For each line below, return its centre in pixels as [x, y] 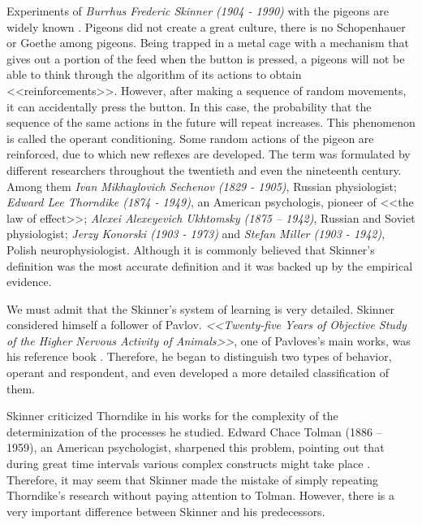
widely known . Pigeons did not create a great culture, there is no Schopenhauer [206, 26]
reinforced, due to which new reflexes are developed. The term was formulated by [209, 154]
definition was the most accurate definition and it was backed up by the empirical [210, 265]
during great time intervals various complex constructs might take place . [189, 464]
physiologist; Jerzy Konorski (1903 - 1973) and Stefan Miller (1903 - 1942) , [196, 234]
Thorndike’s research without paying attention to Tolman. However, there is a [200, 495]
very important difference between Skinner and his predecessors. [166, 511]
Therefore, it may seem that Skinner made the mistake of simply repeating [193, 479]
